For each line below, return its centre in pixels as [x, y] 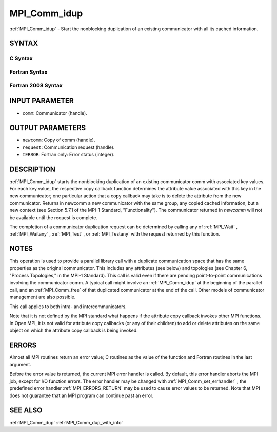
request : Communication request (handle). [68, 147]
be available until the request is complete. [53, 217]
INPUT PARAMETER [42, 101]
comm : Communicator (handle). [55, 113]
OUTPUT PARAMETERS [48, 128]
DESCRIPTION [33, 169]
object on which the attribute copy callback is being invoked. [74, 330]
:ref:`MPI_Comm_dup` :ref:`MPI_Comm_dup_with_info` [66, 422]
